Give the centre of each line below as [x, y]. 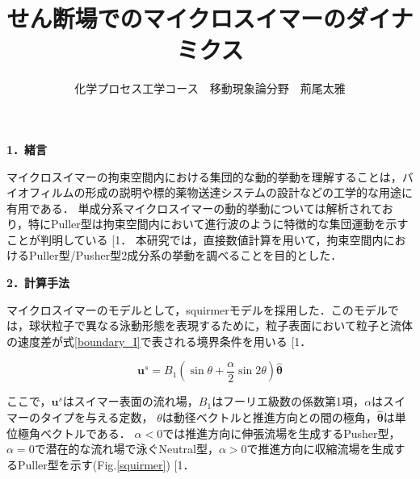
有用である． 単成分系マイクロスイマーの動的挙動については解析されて [194, 208]
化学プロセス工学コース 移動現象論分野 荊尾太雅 [210, 88]
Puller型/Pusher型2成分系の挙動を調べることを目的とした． [185, 255]
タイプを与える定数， [97, 417]
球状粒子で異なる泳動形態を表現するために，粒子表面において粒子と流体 [220, 325]
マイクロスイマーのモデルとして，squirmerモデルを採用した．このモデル [197, 309]
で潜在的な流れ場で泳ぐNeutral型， [126, 449]
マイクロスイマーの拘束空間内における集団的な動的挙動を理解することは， [204, 176]
